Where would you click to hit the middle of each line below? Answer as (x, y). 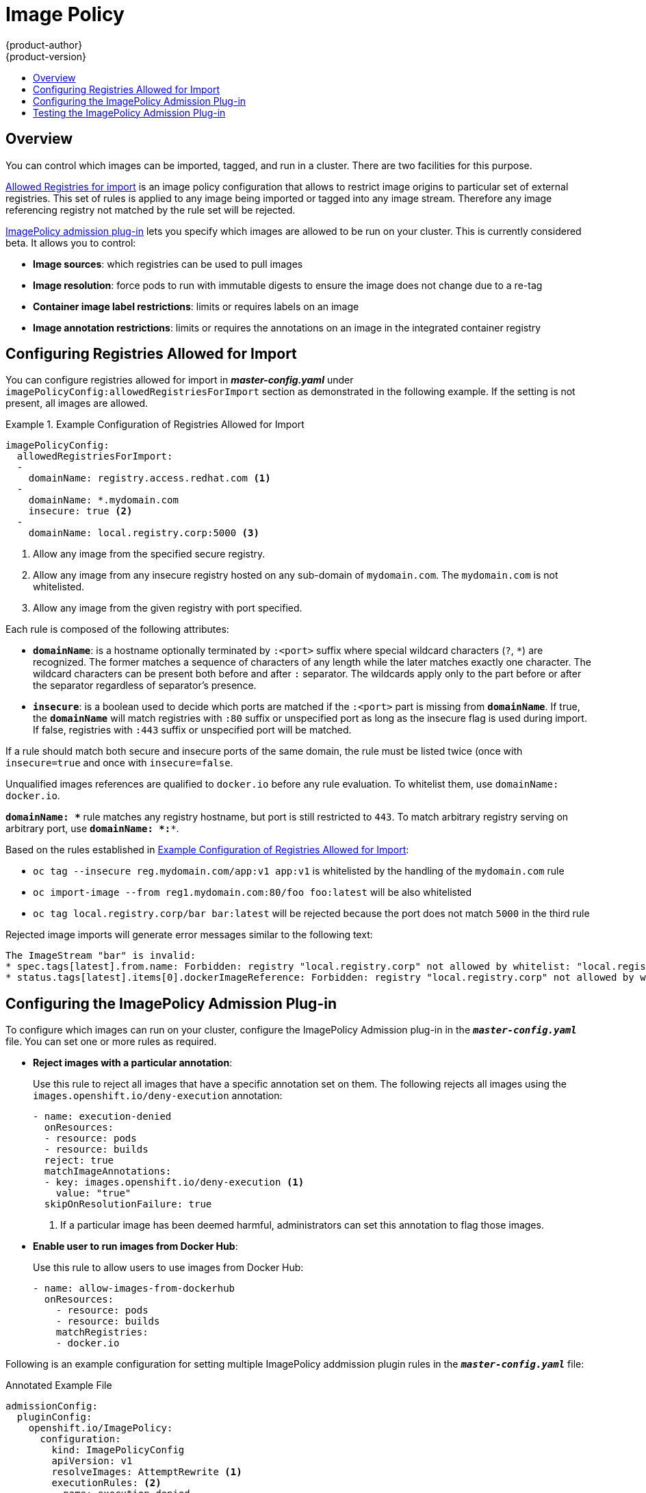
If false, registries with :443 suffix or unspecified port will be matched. (192, 730)
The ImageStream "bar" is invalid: (101, 956)
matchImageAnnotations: (108, 1171)
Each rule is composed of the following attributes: (117, 629)
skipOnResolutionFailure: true (128, 1204)
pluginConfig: (54, 1417)
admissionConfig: (52, 1406)
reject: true (79, 1160)
